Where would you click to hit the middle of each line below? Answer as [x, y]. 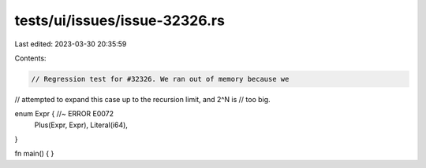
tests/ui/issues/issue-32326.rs [120, 20]
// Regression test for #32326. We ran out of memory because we [160, 79]
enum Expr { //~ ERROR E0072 [64, 114]
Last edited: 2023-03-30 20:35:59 [71, 44]
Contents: [30, 58]
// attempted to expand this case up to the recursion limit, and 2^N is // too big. [143, 99]
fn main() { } [34, 154]
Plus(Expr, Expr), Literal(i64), [81, 125]
